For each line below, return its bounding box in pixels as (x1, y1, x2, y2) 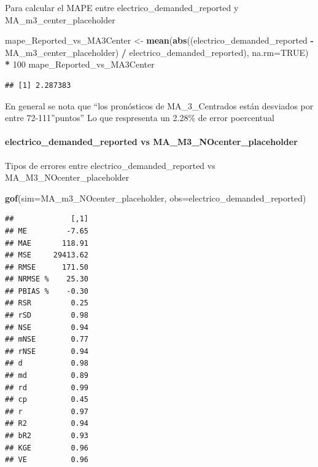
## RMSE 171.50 (5, 262, 89, 272)
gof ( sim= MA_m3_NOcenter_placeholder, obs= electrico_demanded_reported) (5, 191, 306, 204)
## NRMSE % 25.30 (5, 275, 89, 284)
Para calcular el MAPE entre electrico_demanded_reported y (5, 1, 239, 14)
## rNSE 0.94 (5, 347, 89, 356)
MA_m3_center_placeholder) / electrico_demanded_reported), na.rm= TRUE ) (5, 45, 309, 58)
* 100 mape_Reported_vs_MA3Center (5, 58, 155, 71)
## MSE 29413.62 (5, 251, 89, 260)
